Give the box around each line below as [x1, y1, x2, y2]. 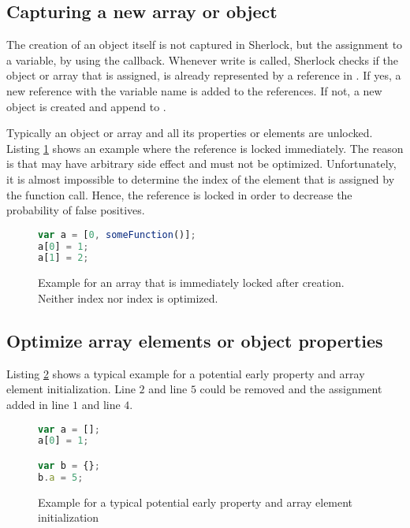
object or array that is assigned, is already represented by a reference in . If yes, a [6, 67, 401, 84]
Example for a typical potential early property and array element [38, 493, 353, 510]
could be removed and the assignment [199, 381, 382, 397]
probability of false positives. [6, 202, 145, 218]
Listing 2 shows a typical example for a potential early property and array [6, 365, 365, 381]
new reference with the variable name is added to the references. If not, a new [6, 82, 382, 99]
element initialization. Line [6, 381, 136, 397]
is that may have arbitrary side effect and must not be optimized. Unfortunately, [6, 155, 397, 172]
